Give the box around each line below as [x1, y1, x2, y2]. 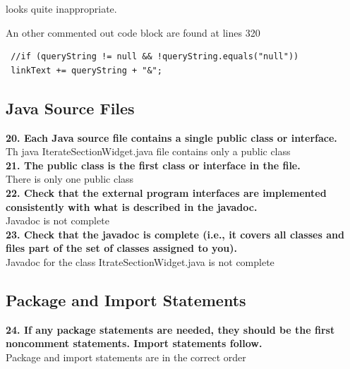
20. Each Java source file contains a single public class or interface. [6, 130, 337, 145]
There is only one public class [6, 171, 134, 186]
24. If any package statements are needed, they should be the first [6, 322, 335, 337]
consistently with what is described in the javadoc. [6, 199, 258, 214]
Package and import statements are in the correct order [6, 349, 246, 364]
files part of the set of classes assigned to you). [6, 241, 237, 255]
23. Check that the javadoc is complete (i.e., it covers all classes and [6, 226, 344, 241]
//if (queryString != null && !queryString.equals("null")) [11, 52, 299, 62]
